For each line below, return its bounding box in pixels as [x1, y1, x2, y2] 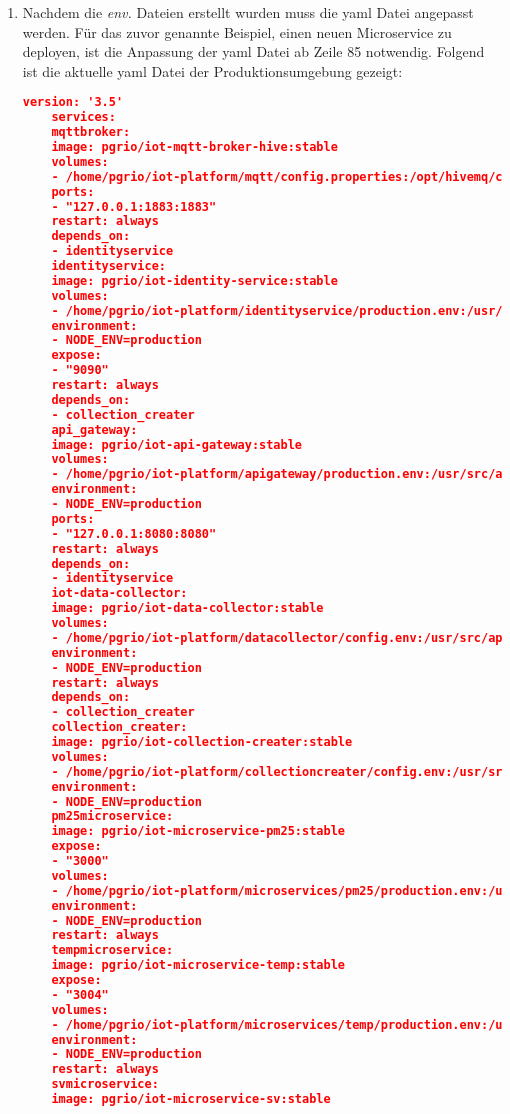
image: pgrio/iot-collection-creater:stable [51, 735, 353, 749]
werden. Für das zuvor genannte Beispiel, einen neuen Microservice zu [22, 21, 452, 42]
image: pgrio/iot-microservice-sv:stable [51, 1092, 331, 1106]
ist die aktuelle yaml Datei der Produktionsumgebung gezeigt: [22, 60, 403, 81]
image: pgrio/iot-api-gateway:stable [51, 437, 303, 452]
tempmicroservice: [51, 943, 174, 958]
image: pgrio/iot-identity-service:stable [51, 273, 338, 288]
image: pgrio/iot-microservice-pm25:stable [51, 824, 345, 839]
